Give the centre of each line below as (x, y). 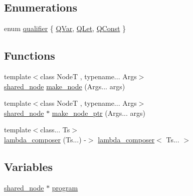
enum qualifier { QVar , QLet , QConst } (65, 28)
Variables (29, 166)
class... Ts (55, 130)
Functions (30, 55)
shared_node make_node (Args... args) (65, 86)
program (65, 187)
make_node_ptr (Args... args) (99, 113)
